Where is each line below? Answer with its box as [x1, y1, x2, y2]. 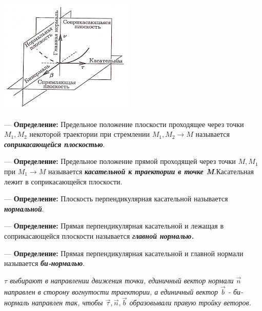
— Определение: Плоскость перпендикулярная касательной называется [4, 193, 228, 204]
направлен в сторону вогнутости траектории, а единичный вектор [4, 286, 218, 297]
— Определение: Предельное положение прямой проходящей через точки [4, 156, 236, 167]
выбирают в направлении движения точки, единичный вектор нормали [10, 275, 234, 285]
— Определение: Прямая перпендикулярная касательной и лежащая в [4, 220, 224, 231]
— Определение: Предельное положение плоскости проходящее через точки [4, 118, 244, 129]
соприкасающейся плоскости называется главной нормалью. [4, 230, 194, 241]
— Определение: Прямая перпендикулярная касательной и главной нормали [4, 247, 244, 258]
